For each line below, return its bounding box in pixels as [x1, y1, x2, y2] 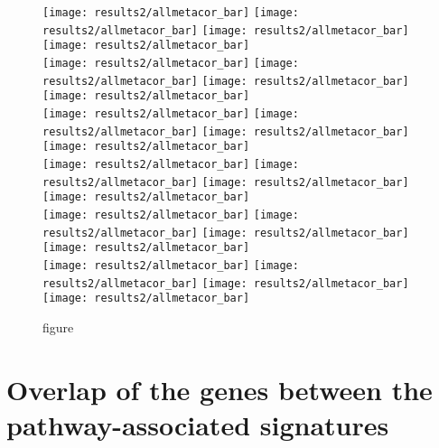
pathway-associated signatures [6, 406, 389, 443]
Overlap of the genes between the [6, 370, 433, 407]
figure [42, 317, 74, 336]
